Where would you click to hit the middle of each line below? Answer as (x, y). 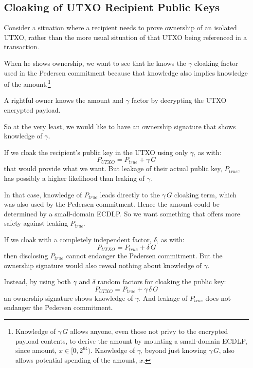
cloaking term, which (205, 194)
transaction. (22, 47)
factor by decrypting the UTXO (179, 100)
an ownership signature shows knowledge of (69, 298)
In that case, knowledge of (43, 194)
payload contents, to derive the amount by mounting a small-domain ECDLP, (131, 340)
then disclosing (26, 255)
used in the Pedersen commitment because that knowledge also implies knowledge (126, 72)
